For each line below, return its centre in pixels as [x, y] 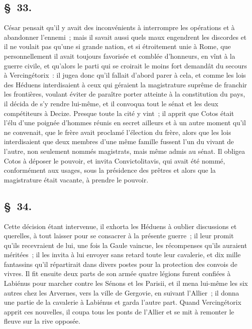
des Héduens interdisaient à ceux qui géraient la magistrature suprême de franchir [126, 84]
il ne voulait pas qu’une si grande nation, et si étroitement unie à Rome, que [118, 46]
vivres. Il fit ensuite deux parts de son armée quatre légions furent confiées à [117, 273]
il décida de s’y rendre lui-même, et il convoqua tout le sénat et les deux [111, 103]
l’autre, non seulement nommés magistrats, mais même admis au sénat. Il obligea [125, 151]
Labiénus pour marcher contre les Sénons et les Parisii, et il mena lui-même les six [126, 283]
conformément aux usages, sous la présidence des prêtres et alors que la [110, 170]
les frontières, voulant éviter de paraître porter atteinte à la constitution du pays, [125, 94]
